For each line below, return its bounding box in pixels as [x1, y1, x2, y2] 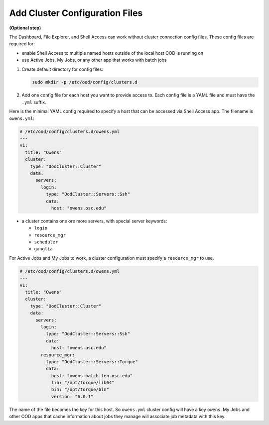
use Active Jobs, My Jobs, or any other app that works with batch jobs [21, 57, 167, 63]
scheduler [34, 239, 58, 245]
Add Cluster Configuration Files [9, 7, 143, 18]
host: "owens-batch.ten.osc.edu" [51, 373, 133, 378]
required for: [9, 41, 35, 47]
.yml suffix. [21, 99, 47, 105]
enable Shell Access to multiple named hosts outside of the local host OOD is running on [21, 50, 204, 56]
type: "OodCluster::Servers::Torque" [45, 359, 138, 364]
